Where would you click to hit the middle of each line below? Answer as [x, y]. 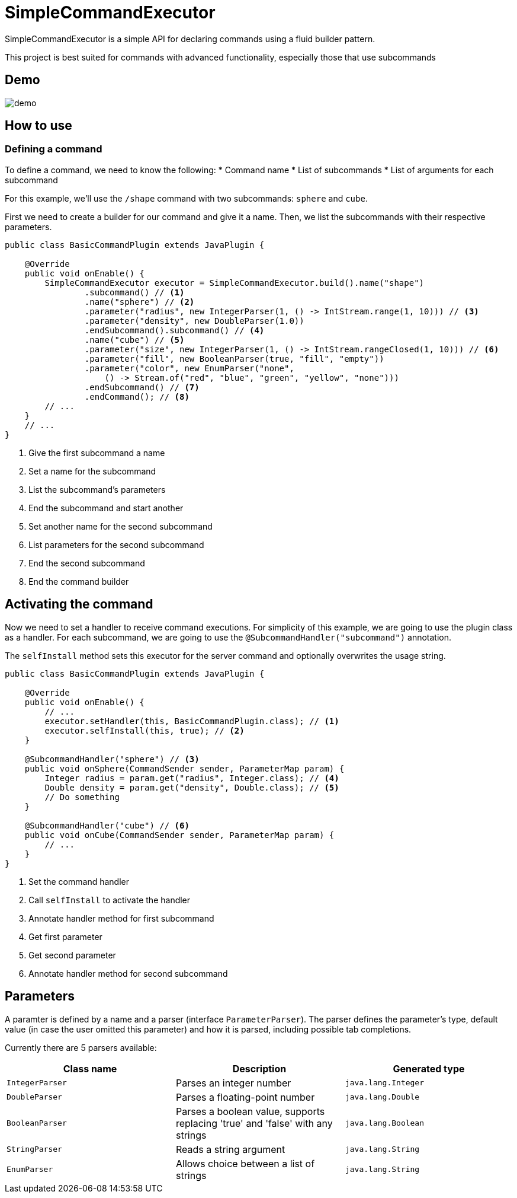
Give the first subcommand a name [97, 453]
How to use [38, 126]
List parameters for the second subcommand [116, 544]
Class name [90, 1068]
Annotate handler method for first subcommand [121, 918]
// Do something [82, 797]
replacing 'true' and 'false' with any [254, 1123]
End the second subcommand [87, 563]
